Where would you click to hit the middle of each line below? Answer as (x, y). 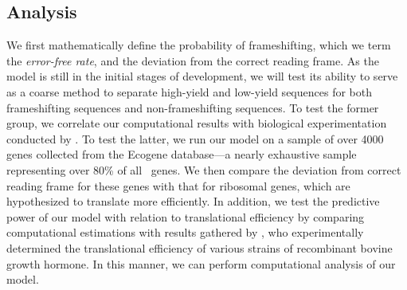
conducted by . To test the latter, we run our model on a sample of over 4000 (195, 138)
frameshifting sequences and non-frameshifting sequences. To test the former (193, 107)
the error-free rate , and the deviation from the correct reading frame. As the (193, 60)
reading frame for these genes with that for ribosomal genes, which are (178, 185)
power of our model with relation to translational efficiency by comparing (186, 216)
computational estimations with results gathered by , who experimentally (185, 232)
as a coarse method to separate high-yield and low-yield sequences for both (189, 91)
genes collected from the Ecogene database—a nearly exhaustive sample (182, 154)
